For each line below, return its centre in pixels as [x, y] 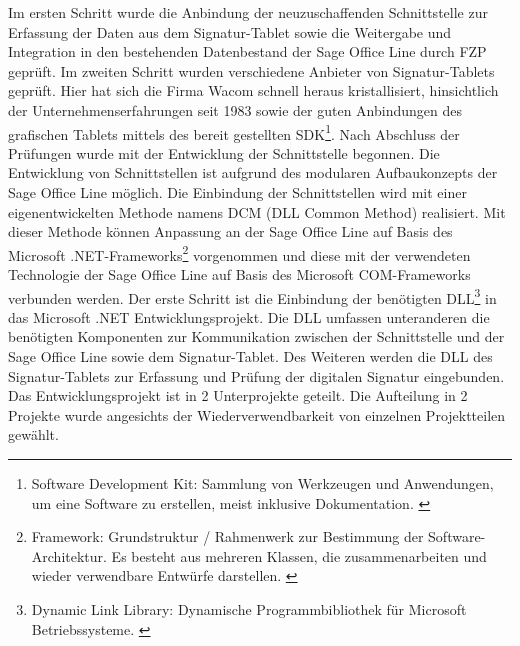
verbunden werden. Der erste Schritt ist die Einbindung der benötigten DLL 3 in [252, 296]
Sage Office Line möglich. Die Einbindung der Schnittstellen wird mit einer [237, 192]
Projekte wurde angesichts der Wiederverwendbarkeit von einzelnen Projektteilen [257, 414]
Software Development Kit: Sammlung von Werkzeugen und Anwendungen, [262, 483]
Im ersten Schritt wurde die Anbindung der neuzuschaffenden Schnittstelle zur [248, 12]
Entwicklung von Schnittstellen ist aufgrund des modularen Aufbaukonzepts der [253, 172]
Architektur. [69, 555]
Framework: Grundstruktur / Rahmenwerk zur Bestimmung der [227, 536]
